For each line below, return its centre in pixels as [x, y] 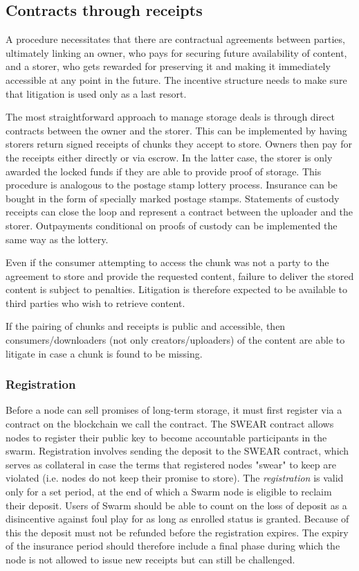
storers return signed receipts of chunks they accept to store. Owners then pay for [179, 144]
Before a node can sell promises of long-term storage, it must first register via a [174, 410]
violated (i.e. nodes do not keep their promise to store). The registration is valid [175, 478]
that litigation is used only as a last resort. [96, 93]
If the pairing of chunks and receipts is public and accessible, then [146, 326]
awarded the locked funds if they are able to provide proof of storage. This [164, 171]
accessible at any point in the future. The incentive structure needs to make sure [176, 79]
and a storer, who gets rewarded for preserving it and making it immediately [168, 66]
